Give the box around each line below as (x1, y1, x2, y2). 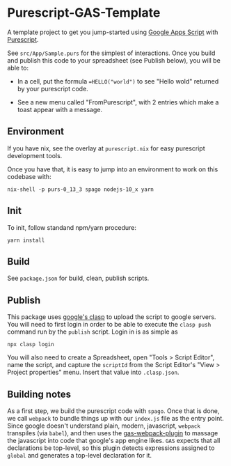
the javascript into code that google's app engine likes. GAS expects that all (7, 437, 221, 444)
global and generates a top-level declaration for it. (7, 451, 152, 459)
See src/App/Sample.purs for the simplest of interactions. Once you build (7, 49, 216, 57)
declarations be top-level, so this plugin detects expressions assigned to (7, 444, 215, 452)
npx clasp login (7, 341, 54, 348)
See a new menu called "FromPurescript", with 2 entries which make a (17, 98, 219, 106)
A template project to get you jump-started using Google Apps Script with (7, 28, 218, 36)
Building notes (7, 388, 72, 400)
